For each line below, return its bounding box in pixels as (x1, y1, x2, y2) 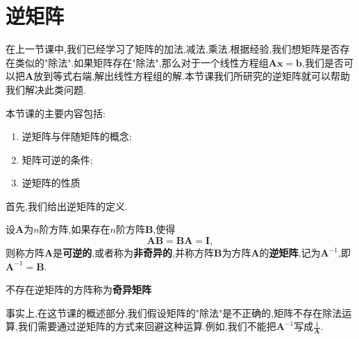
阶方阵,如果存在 (39, 222, 110, 236)
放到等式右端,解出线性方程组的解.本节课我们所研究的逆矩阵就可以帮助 (33, 69, 350, 83)
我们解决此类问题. (6, 82, 86, 96)
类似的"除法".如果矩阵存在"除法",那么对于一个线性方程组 (15, 55, 269, 69)
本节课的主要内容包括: (6, 105, 106, 120)
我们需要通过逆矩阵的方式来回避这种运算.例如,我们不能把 (17, 319, 276, 333)
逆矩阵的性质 (22, 175, 81, 190)
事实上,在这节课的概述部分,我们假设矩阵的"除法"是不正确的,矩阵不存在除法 (6, 305, 342, 320)
